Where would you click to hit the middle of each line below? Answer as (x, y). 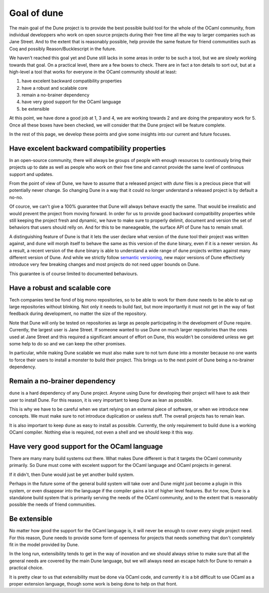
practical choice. (26, 568)
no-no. (16, 197)
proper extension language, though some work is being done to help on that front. (93, 584)
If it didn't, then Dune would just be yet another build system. (72, 474)
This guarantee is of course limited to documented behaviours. (74, 274)
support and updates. (31, 174)
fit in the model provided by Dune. (44, 545)
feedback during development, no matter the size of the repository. (78, 313)
